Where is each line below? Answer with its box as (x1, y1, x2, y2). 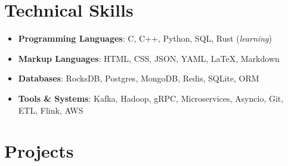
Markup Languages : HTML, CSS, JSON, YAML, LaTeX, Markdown (18, 52, 280, 64)
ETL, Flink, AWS (18, 104, 83, 116)
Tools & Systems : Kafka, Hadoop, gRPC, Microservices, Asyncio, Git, (18, 92, 284, 104)
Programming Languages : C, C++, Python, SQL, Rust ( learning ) (18, 32, 272, 45)
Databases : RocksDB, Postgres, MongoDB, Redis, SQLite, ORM (18, 72, 259, 84)
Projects (4, 139, 74, 163)
